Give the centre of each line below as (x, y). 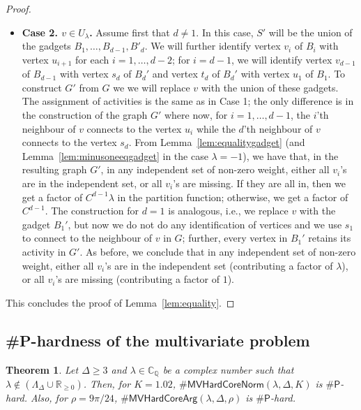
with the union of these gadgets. (270, 87)
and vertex (175, 74)
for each (92, 59)
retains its (330, 238)
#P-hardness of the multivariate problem (158, 340)
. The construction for (92, 211)
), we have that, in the (291, 155)
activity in (44, 251)
